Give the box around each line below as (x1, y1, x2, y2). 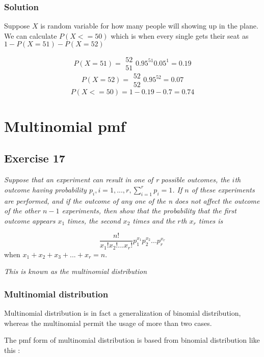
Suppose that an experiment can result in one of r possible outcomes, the (4, 174, 230, 185)
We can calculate (4, 30, 57, 41)
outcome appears (4, 215, 56, 226)
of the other (4, 205, 41, 216)
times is (198, 215, 223, 226)
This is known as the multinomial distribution (4, 266, 147, 277)
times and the (133, 215, 175, 226)
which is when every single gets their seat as (111, 30, 249, 41)
